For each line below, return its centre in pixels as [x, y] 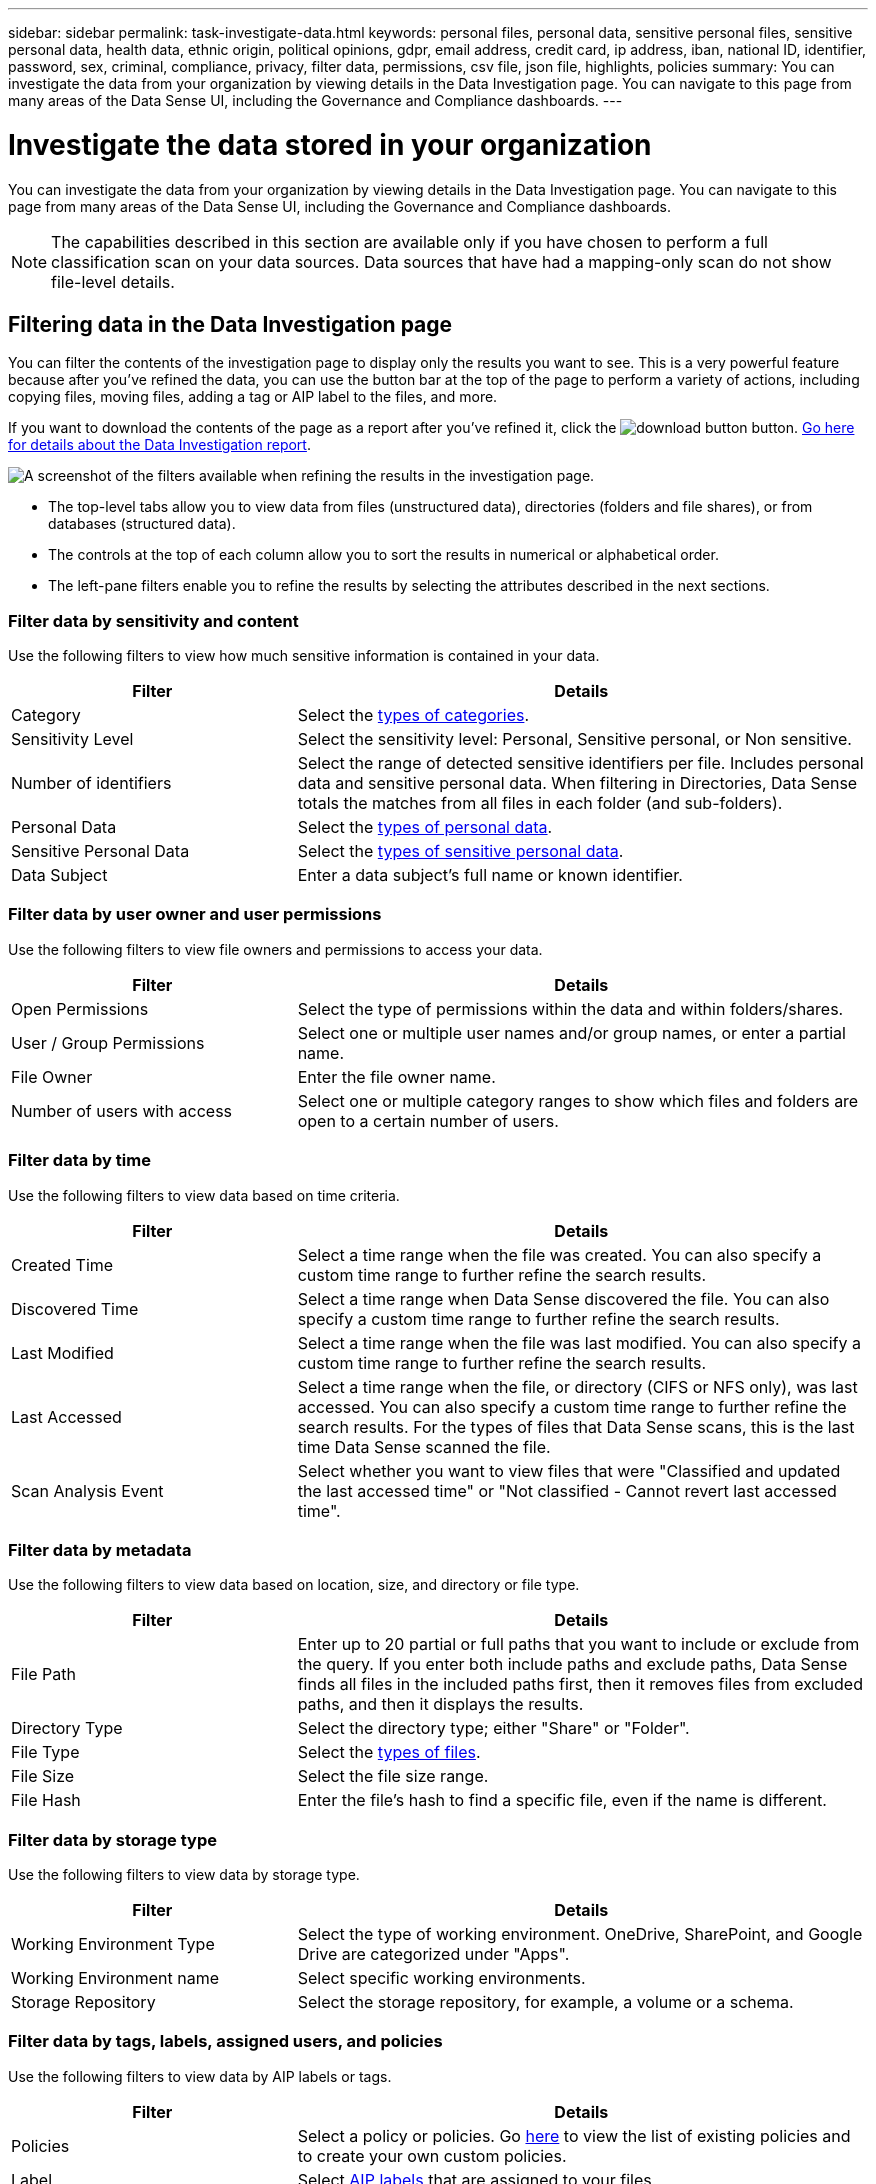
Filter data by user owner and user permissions [195, 914]
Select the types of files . [389, 1752]
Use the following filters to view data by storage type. [184, 1875]
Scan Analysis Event [87, 1490]
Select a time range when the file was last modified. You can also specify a [579, 1342]
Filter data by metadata [100, 1549]
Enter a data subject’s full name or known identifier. [490, 875]
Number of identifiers [91, 783]
